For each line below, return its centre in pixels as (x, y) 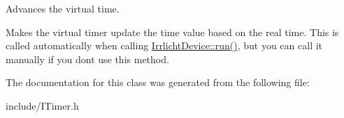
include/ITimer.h (42, 105)
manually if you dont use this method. (87, 59)
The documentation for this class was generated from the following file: (158, 82)
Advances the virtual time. (63, 8)
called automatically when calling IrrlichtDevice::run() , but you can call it (164, 45)
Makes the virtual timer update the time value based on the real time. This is (172, 32)
